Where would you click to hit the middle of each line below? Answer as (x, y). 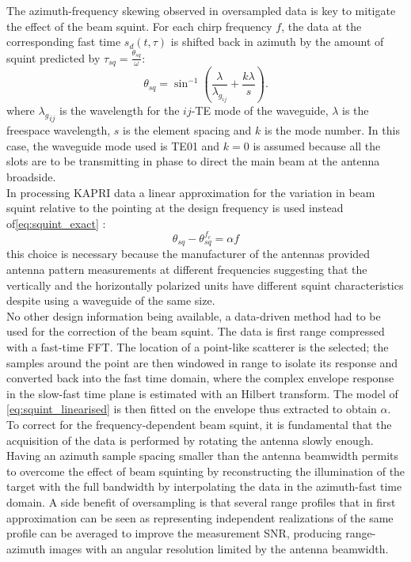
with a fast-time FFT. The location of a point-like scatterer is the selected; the (198, 346)
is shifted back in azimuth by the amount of (277, 42)
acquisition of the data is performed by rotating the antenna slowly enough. (190, 440)
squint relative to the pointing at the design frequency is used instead (175, 208)
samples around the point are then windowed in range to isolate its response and (202, 362)
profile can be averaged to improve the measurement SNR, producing (174, 533)
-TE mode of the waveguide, (260, 110)
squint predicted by (53, 57)
